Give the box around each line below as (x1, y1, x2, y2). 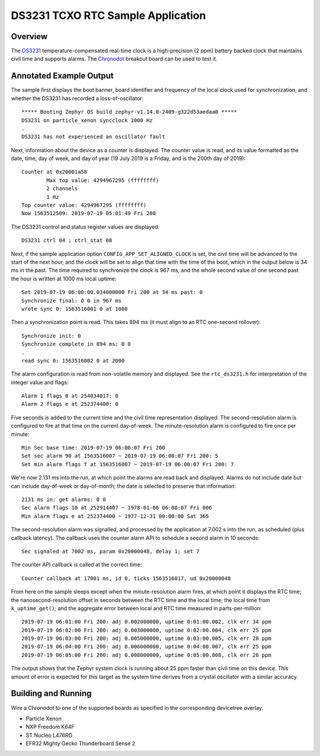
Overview (11, 31, 48, 41)
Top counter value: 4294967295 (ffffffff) (21, 202, 147, 209)
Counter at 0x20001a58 (21, 169, 88, 175)
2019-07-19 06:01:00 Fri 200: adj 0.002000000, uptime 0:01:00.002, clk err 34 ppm (21, 619, 272, 625)
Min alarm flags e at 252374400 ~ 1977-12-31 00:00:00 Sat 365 (21, 512, 209, 520)
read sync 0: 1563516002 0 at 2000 (21, 357, 125, 364)
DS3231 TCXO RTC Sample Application (11, 9, 206, 22)
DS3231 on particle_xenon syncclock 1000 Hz (21, 117, 153, 124)
